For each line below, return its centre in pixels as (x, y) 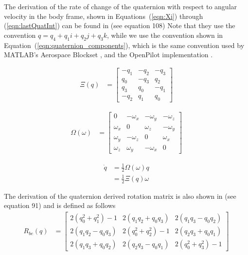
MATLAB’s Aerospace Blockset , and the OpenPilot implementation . (108, 55)
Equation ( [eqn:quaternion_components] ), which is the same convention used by (124, 45)
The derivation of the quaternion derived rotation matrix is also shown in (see (120, 196)
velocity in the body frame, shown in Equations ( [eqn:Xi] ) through (104, 16)
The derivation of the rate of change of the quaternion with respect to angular (121, 6)
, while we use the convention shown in (165, 35)
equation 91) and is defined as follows (60, 205)
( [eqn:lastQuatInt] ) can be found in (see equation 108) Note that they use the (120, 25)
